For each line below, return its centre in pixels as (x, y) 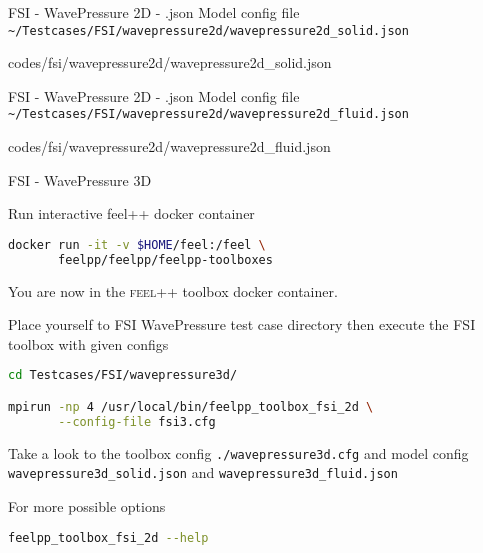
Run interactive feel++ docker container (131, 213)
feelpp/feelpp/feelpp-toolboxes (165, 259)
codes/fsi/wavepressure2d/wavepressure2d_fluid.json (169, 146)
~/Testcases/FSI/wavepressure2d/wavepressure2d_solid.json (208, 30)
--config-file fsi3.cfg (137, 421)
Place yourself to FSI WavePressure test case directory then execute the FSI (242, 324)
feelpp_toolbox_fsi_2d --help (108, 537)
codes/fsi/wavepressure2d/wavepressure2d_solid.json (170, 62)
